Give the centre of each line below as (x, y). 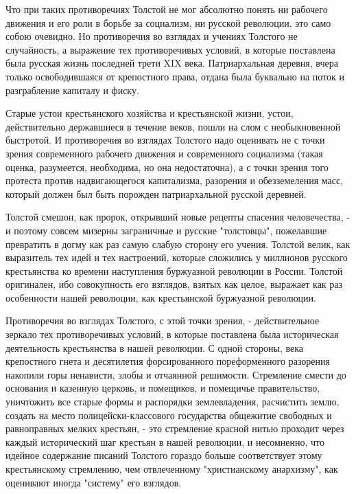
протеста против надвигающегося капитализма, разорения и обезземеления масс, (175, 180)
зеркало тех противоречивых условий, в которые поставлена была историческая (172, 334)
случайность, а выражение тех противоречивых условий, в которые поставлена (170, 49)
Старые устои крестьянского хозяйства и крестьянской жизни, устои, (150, 113)
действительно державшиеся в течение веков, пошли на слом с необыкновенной (173, 126)
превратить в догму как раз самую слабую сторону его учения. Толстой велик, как (178, 244)
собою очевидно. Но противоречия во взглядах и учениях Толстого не (152, 36)
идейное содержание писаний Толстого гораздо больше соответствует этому (164, 455)
